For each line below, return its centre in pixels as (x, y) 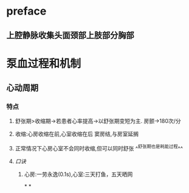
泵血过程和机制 (44, 64)
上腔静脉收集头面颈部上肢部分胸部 (70, 35)
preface (26, 11)
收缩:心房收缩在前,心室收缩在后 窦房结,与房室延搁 (77, 134)
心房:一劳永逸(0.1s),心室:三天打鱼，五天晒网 (78, 174)
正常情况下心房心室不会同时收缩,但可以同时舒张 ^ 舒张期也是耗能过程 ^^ (99, 148)
